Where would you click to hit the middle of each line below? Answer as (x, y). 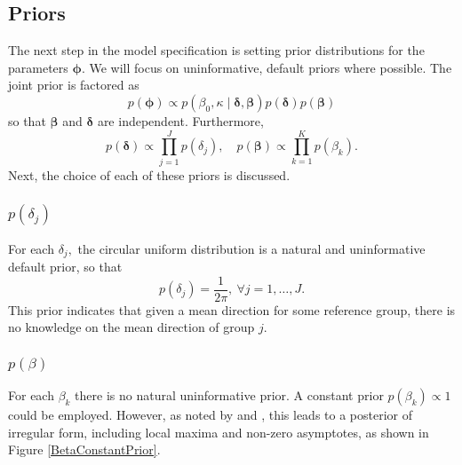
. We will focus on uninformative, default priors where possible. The (267, 67)
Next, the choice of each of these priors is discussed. (149, 174)
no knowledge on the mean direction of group (131, 327)
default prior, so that (65, 267)
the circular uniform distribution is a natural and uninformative (251, 248)
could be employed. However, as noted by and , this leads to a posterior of (211, 415)
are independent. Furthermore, (180, 120)
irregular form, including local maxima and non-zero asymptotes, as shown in (219, 432)
